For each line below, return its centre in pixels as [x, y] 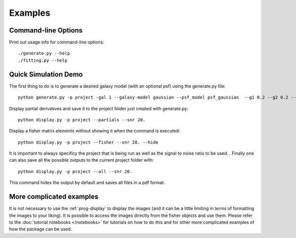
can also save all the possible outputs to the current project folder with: [81, 160]
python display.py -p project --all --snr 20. [75, 171]
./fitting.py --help [43, 60]
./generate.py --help [44, 53]
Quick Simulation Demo [46, 74]
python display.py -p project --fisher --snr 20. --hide [88, 142]
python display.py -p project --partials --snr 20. [82, 120]
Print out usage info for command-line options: [57, 42]
